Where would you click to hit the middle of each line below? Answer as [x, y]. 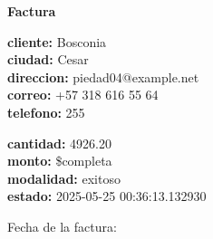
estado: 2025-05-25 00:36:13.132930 [107, 196]
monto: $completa [60, 161]
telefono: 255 [46, 112]
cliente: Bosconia [57, 41]
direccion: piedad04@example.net [103, 76]
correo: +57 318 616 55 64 [83, 95]
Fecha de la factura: [62, 226]
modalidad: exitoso [64, 178]
